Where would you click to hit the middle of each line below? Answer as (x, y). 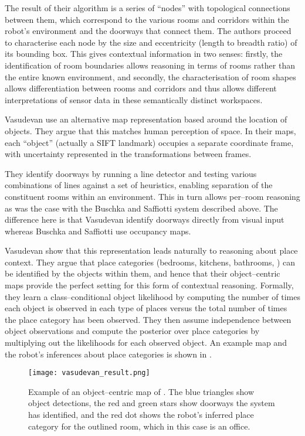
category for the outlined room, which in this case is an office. (139, 426)
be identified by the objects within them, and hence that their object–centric (143, 273)
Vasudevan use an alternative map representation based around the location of (146, 119)
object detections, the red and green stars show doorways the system (152, 403)
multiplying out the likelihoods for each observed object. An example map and (146, 343)
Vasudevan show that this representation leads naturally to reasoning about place (151, 251)
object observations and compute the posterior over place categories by (132, 331)
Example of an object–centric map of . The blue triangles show (141, 391)
